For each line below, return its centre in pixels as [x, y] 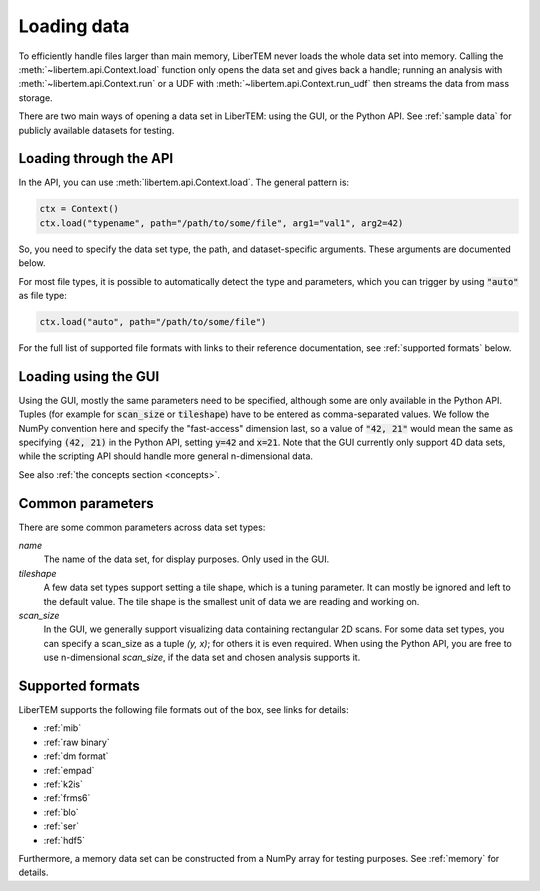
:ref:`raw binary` [76, 742]
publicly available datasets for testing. [96, 130]
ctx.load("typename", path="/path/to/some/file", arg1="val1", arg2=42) [221, 223]
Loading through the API [96, 158]
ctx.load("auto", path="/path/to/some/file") [153, 321]
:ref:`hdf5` [64, 840]
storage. [36, 97]
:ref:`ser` [61, 826]
